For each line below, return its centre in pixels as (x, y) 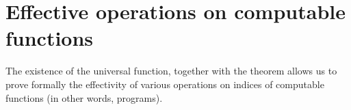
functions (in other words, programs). (84, 97)
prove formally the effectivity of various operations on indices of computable (165, 84)
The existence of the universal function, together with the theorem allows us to (171, 71)
